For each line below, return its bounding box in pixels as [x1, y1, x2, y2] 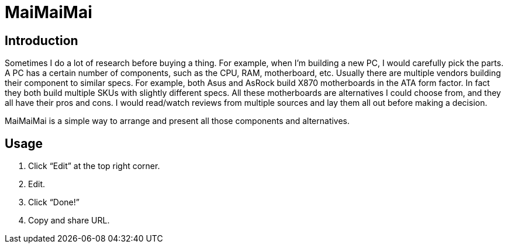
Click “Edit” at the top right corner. [28, 161, 160, 171]
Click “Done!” [28, 197, 80, 208]
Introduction [5, 33, 78, 48]
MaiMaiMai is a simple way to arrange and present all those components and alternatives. [5, 116, 350, 126]
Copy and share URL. [28, 215, 110, 226]
